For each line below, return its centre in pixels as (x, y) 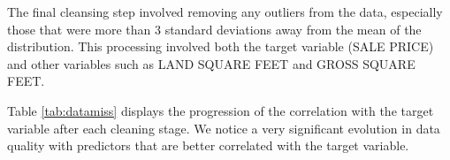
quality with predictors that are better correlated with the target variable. (208, 145)
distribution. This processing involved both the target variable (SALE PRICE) (221, 46)
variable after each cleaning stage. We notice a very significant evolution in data (224, 128)
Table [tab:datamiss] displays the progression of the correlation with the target (221, 110)
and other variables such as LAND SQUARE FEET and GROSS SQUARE (211, 63)
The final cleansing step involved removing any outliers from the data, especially (225, 11)
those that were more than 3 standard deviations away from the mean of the (214, 29)
